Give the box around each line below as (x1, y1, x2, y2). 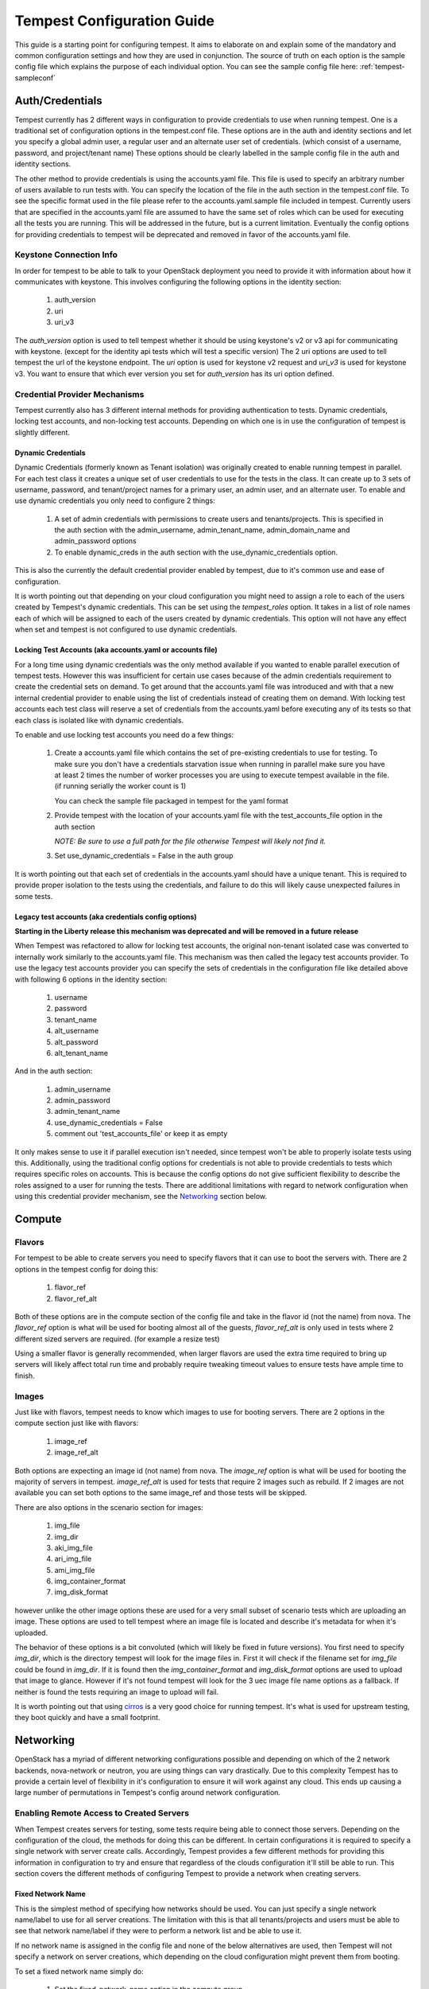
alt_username (54, 1026, 99, 1036)
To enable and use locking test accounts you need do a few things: (14, 730, 234, 739)
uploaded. (14, 1628, 48, 1637)
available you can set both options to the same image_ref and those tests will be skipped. (14, 1488, 307, 1497)
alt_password (54, 1037, 99, 1046)
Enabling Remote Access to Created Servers (14, 1808, 190, 1819)
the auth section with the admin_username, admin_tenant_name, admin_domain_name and (54, 525, 350, 535)
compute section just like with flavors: (14, 1419, 139, 1428)
